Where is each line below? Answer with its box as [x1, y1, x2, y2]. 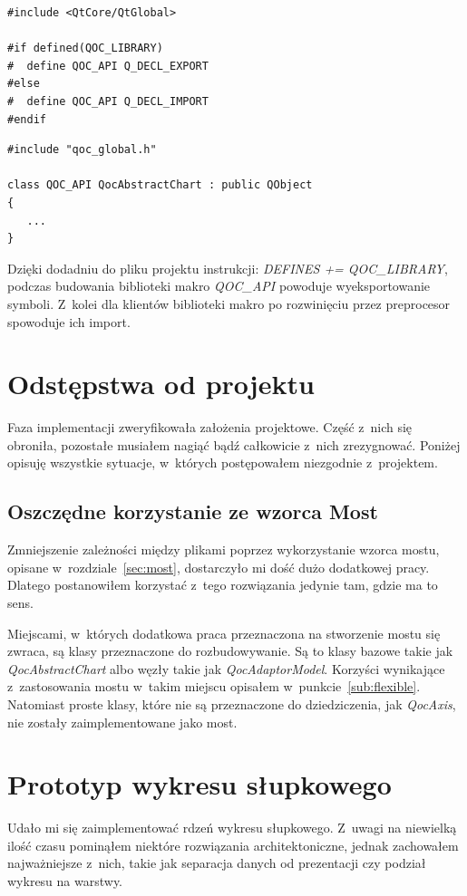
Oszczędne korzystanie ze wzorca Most [7, 497, 378, 525]
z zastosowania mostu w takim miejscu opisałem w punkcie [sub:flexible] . [7, 677, 421, 696]
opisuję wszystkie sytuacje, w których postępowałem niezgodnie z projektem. [7, 453, 438, 472]
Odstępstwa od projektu [7, 365, 315, 402]
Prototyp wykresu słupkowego [7, 766, 392, 803]
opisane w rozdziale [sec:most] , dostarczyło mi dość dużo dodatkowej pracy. [7, 557, 430, 576]
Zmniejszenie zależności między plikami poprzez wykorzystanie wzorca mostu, [7, 540, 440, 559]
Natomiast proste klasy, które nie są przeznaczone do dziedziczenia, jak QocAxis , [7, 694, 456, 713]
